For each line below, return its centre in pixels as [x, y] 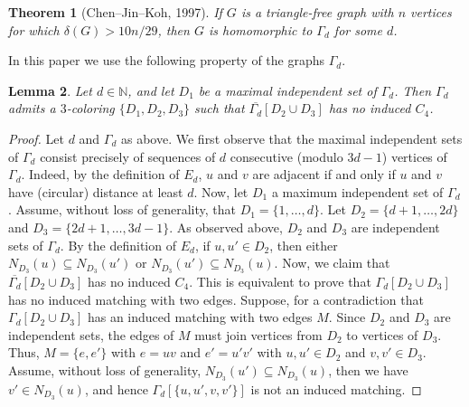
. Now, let [221, 191]
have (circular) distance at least [96, 191]
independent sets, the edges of [91, 334]
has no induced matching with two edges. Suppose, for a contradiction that [216, 299]
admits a [32, 108]
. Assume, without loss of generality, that [122, 209]
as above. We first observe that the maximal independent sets [292, 138]
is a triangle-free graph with [317, 12]
